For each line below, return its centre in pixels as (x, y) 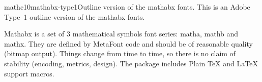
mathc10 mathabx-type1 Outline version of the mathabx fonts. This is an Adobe (127, 7)
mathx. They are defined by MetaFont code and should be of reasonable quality (128, 43)
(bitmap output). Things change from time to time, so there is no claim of (120, 53)
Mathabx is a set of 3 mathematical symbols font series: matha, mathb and (121, 34)
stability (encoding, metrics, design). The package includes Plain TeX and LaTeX (131, 63)
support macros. (29, 73)
